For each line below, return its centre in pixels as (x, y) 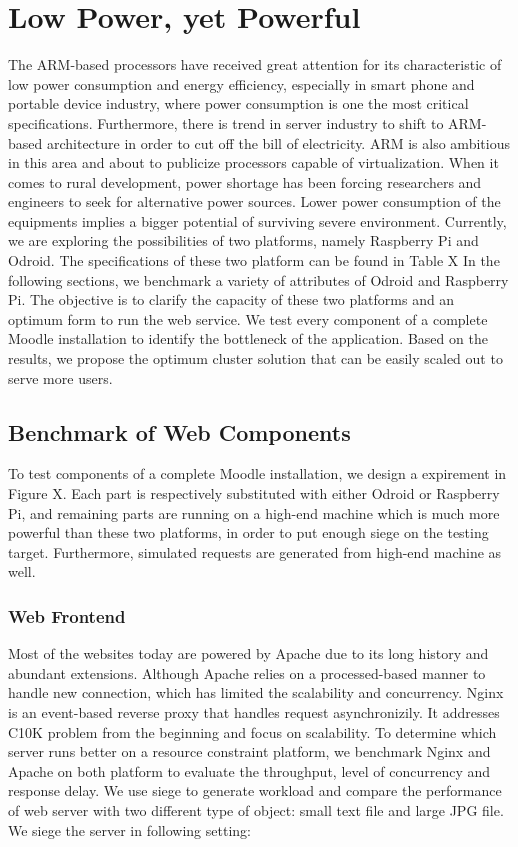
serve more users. (60, 377)
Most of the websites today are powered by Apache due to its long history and (248, 653)
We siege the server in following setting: (129, 829)
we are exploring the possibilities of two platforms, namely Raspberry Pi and (243, 240)
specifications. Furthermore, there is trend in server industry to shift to (226, 122)
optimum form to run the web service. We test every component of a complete (248, 318)
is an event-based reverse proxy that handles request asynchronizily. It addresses (254, 711)
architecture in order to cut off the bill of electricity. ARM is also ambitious (278, 142)
